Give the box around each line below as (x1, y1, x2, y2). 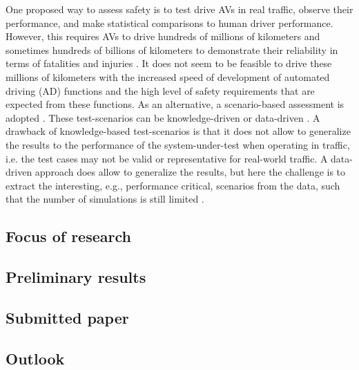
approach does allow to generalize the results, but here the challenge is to (35, 165, 346, 179)
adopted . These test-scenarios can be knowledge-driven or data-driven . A (6, 110, 320, 124)
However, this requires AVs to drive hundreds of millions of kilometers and (6, 29, 320, 44)
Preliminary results (6, 266, 146, 288)
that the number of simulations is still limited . (6, 192, 204, 206)
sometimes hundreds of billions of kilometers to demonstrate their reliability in (6, 42, 338, 57)
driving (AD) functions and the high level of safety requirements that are (6, 83, 315, 98)
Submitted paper (6, 306, 129, 328)
